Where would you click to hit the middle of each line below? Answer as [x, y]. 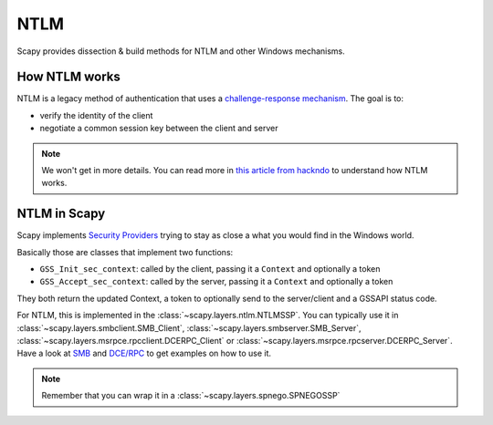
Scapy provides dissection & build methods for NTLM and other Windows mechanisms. [181, 51]
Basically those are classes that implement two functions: [125, 252]
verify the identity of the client [96, 115]
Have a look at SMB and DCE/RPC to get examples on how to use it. [144, 353]
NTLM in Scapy [61, 214]
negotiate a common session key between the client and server [159, 129]
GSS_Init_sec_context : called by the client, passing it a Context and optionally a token [210, 269]
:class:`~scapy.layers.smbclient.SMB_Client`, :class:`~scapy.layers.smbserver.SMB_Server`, [189, 327]
